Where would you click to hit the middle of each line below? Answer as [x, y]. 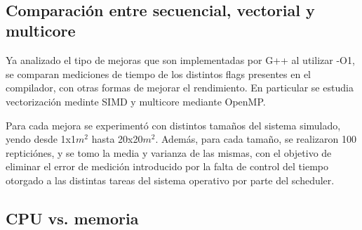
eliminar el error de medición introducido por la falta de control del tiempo [167, 166]
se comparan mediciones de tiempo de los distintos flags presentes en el [159, 74]
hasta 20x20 [117, 139]
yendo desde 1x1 [41, 139]
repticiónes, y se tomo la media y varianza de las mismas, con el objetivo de [169, 152]
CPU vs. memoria [72, 218]
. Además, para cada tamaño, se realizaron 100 [256, 139]
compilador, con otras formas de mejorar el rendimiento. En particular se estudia [180, 88]
